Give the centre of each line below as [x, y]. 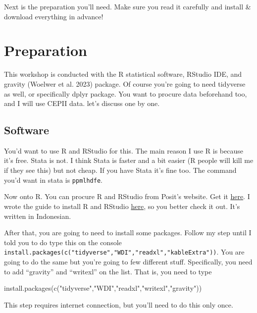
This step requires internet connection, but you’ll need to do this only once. [119, 304]
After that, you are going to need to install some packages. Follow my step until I [128, 233]
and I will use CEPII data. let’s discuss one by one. [82, 103]
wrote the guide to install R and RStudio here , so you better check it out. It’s [122, 206]
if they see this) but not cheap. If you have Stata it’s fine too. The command [120, 170]
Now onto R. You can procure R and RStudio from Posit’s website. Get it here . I [127, 196]
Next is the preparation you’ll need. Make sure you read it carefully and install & [128, 6]
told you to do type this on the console [63, 242]
